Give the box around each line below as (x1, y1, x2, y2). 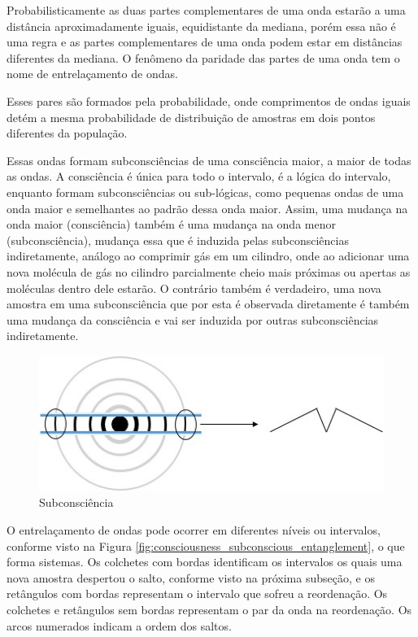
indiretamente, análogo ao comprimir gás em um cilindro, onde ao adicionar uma (7, 247, 410, 264)
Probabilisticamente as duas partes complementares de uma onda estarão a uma (7, 2, 406, 18)
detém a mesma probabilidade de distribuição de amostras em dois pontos (7, 108, 376, 125)
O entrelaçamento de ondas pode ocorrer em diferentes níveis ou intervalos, (7, 521, 381, 539)
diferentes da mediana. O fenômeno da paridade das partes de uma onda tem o (7, 49, 400, 66)
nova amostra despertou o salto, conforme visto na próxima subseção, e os (7, 569, 375, 586)
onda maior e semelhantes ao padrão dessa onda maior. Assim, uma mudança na (7, 199, 408, 216)
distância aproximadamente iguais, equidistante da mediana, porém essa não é (7, 17, 396, 34)
